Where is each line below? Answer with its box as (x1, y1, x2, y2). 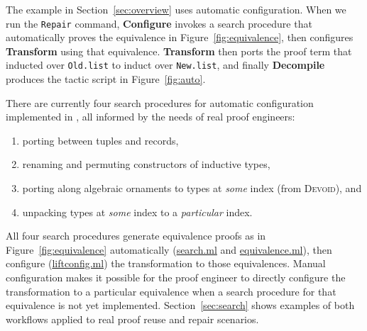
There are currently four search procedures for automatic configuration (6, 95, 314, 110)
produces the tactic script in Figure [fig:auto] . (6, 72, 206, 86)
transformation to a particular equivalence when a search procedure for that (6, 284, 336, 298)
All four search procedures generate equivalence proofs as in (6, 228, 266, 243)
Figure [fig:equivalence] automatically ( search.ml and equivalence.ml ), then (6, 242, 332, 257)
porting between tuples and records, (22, 133, 179, 147)
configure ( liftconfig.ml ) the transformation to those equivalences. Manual (6, 256, 326, 271)
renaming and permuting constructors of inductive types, (22, 157, 270, 172)
